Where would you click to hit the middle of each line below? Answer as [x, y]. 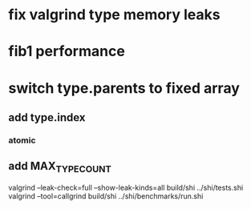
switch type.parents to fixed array [124, 88]
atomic [22, 140]
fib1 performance [67, 52]
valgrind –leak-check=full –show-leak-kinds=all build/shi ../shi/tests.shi [126, 187]
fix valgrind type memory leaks [114, 15]
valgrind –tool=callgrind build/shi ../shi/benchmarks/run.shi [106, 196]
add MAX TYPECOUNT [60, 167]
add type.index [47, 117]
